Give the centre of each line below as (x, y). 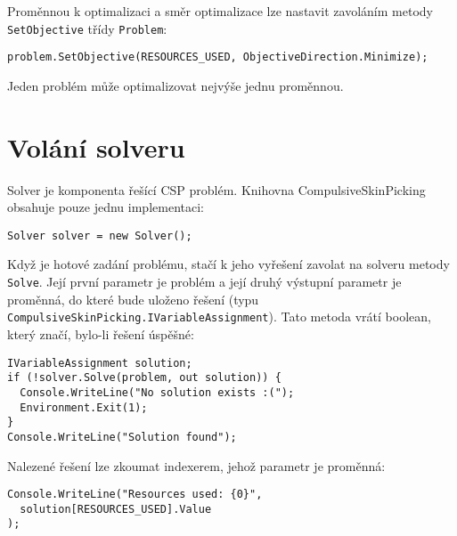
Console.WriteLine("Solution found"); (122, 437)
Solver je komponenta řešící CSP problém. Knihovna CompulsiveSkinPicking (216, 189)
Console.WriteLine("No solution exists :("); (157, 392)
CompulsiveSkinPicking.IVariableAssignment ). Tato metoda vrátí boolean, (219, 317)
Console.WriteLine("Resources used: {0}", (135, 495)
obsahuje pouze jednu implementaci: (106, 207)
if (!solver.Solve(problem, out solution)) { (144, 378)
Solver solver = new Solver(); (100, 236)
